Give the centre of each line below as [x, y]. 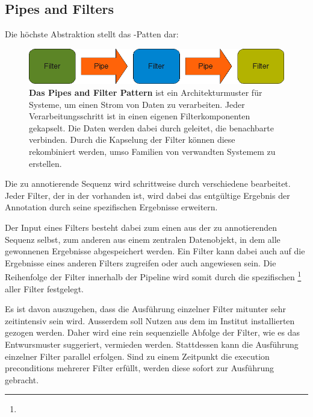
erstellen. [45, 163]
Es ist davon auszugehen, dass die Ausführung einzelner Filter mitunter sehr [146, 309]
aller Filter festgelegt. [45, 288]
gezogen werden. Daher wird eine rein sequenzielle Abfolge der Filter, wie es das [153, 332]
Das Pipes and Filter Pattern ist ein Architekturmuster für [146, 92]
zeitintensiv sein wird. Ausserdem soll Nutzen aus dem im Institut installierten [150, 320]
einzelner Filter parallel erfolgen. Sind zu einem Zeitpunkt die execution [137, 356]
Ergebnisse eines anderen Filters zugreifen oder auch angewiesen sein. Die [141, 262]
